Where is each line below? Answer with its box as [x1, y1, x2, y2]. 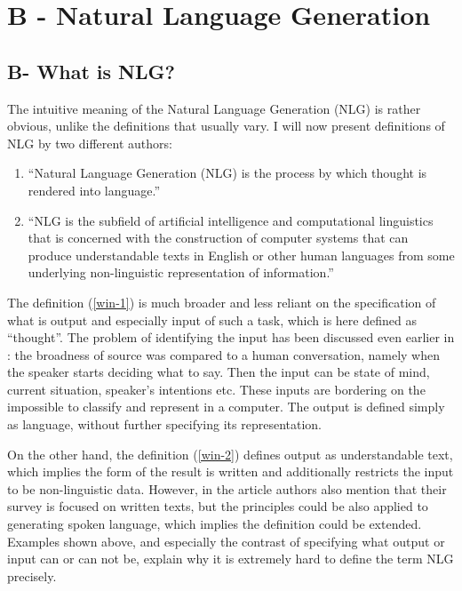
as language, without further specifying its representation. [7, 415, 323, 434]
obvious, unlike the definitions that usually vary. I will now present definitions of [7, 116, 445, 135]
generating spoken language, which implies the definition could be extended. [7, 515, 422, 533]
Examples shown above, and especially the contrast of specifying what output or [7, 531, 445, 550]
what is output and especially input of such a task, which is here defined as [7, 310, 417, 329]
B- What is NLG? [7, 57, 175, 84]
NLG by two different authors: [7, 133, 172, 152]
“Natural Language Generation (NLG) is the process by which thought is [28, 164, 427, 182]
